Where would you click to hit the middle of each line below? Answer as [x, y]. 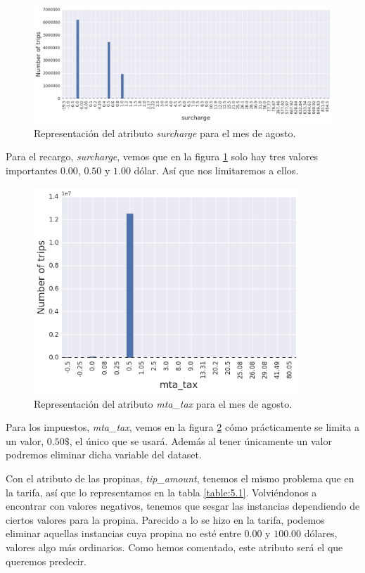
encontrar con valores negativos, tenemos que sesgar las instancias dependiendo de [183, 506]
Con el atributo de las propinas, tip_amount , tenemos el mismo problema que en [180, 478]
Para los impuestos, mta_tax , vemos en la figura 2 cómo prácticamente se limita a [182, 427]
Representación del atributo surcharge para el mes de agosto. [165, 133]
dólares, [321, 533]
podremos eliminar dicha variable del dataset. [104, 455]
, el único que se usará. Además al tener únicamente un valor [200, 440]
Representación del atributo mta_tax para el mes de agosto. [163, 403]
